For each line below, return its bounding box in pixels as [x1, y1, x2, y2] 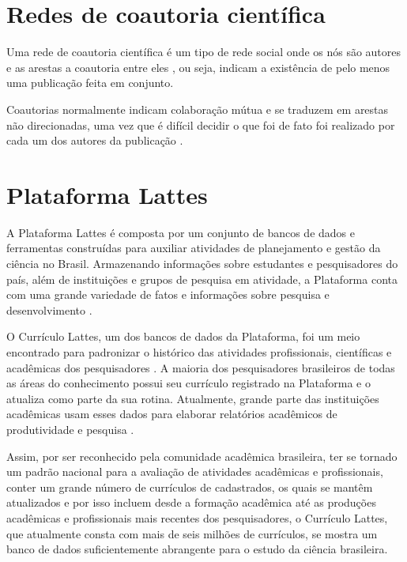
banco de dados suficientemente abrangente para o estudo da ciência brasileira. [6, 541, 388, 557]
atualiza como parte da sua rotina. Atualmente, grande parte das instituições [6, 390, 379, 406]
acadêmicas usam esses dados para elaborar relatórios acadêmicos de [6, 405, 337, 422]
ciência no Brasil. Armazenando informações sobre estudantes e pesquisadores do [6, 255, 398, 271]
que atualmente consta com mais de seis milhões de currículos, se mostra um [6, 525, 378, 541]
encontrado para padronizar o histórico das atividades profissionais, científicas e [6, 343, 392, 360]
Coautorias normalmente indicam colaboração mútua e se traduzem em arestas [6, 100, 389, 117]
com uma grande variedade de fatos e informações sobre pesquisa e [6, 286, 330, 303]
